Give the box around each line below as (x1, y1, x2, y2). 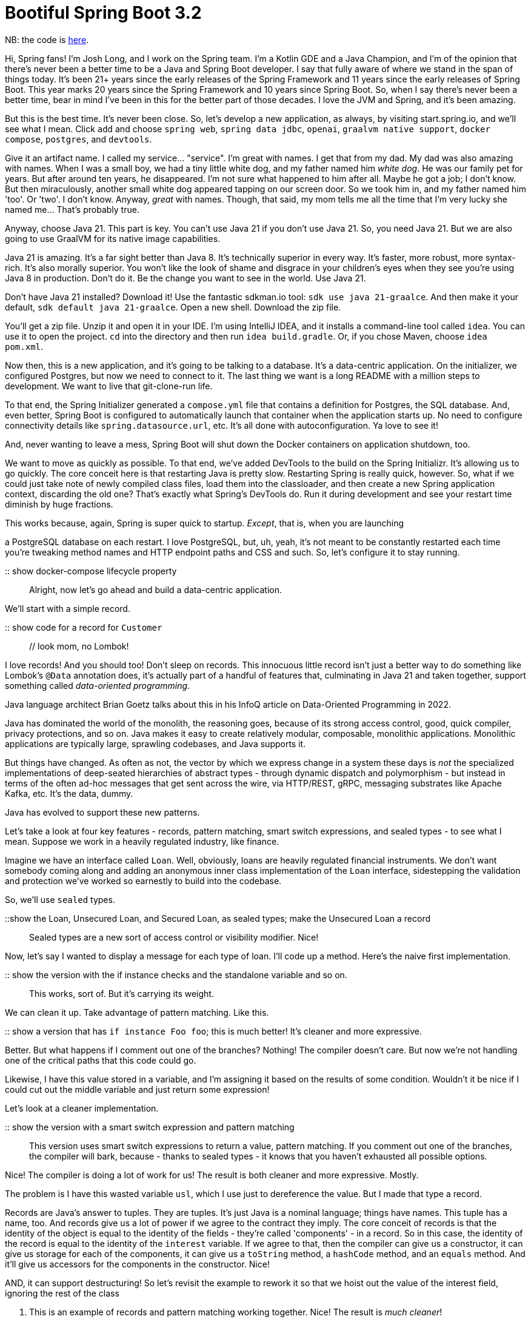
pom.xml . (5, 341, 44, 352)
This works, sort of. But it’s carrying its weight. (29, 988, 214, 999)
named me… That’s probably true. (5, 204, 139, 215)
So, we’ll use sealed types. (5, 894, 115, 905)
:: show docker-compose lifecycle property (5, 565, 177, 576)
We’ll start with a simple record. (5, 603, 130, 614)
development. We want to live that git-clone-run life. (5, 380, 213, 391)
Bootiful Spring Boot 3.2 (5, 2, 202, 23)
